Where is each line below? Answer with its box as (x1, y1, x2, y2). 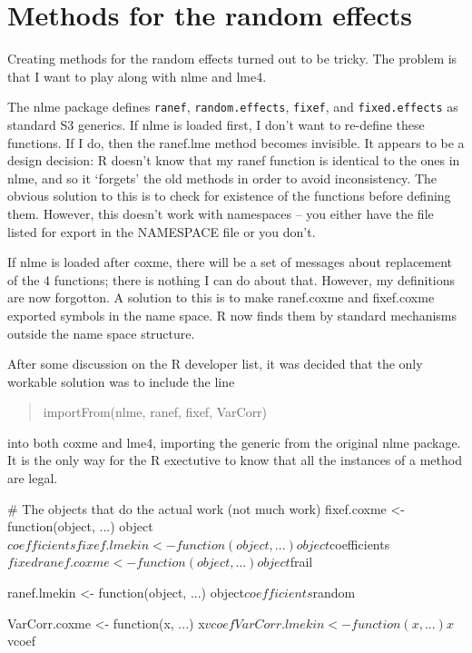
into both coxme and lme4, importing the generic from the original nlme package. (7, 432, 461, 451)
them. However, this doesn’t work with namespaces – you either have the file (7, 203, 434, 223)
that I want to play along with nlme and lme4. (7, 66, 267, 85)
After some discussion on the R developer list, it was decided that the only (7, 354, 423, 373)
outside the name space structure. (7, 323, 195, 342)
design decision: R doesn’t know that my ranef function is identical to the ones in (7, 151, 460, 170)
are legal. (7, 469, 58, 488)
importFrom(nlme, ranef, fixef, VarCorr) (43, 402, 268, 421)
